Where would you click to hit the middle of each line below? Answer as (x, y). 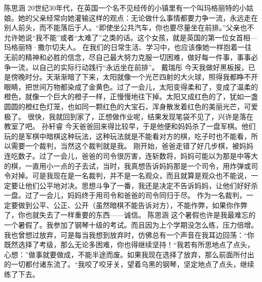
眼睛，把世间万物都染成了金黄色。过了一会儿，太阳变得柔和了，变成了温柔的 (131, 86)
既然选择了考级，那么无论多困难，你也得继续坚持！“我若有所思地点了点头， (129, 244)
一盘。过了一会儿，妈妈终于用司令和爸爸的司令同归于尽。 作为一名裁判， (125, 195)
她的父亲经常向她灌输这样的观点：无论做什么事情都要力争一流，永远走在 (138, 17)
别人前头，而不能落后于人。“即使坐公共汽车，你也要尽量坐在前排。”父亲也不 (129, 27)
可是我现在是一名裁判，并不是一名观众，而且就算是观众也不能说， (141, 175)
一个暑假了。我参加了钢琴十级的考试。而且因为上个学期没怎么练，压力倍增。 (131, 225)
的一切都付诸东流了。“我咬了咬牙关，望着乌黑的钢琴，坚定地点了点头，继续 (129, 264)
